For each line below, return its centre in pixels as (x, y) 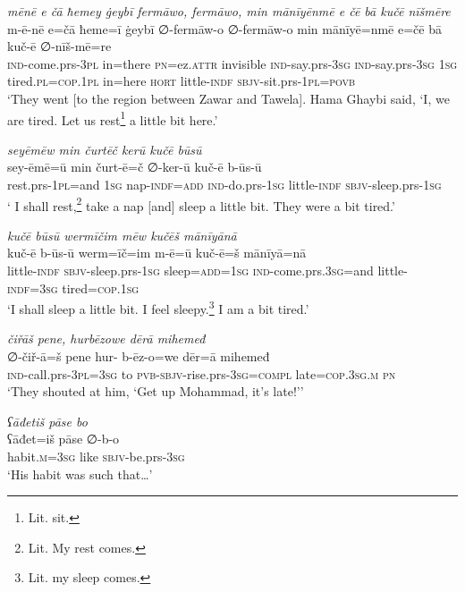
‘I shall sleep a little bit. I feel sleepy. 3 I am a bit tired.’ (158, 307)
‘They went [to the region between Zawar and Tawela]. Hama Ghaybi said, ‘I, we (228, 98)
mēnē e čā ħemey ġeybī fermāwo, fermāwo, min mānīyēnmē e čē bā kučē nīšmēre (229, 11)
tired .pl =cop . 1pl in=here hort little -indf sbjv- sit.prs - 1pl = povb (182, 81)
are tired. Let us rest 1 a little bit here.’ (113, 118)
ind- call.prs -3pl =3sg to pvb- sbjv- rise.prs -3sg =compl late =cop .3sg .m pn (202, 373)
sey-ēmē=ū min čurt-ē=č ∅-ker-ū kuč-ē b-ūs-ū (135, 167)
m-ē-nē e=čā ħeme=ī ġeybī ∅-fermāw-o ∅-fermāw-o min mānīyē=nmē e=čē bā (224, 28)
